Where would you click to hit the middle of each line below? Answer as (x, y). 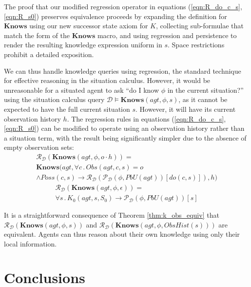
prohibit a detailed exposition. (49, 54)
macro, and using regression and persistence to (167, 35)
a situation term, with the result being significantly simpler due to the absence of (125, 137)
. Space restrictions (196, 45)
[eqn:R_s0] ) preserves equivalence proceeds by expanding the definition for (116, 16)
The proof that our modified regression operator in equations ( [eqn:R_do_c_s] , (123, 6)
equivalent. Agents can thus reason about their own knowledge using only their (122, 234)
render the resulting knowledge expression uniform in (83, 45)
